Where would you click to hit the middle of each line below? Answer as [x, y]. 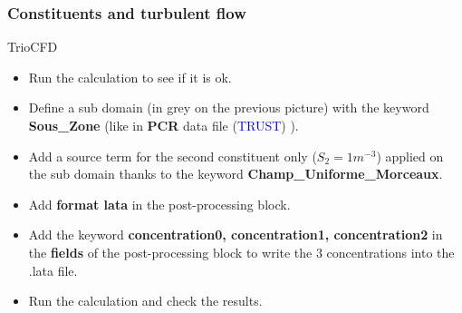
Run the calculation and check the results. [145, 301]
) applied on [410, 156]
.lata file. [53, 270]
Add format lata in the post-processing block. [159, 204]
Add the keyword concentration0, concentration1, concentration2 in [236, 235]
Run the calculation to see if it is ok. [130, 77]
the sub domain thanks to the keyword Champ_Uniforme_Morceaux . [236, 174]
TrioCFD [33, 47]
